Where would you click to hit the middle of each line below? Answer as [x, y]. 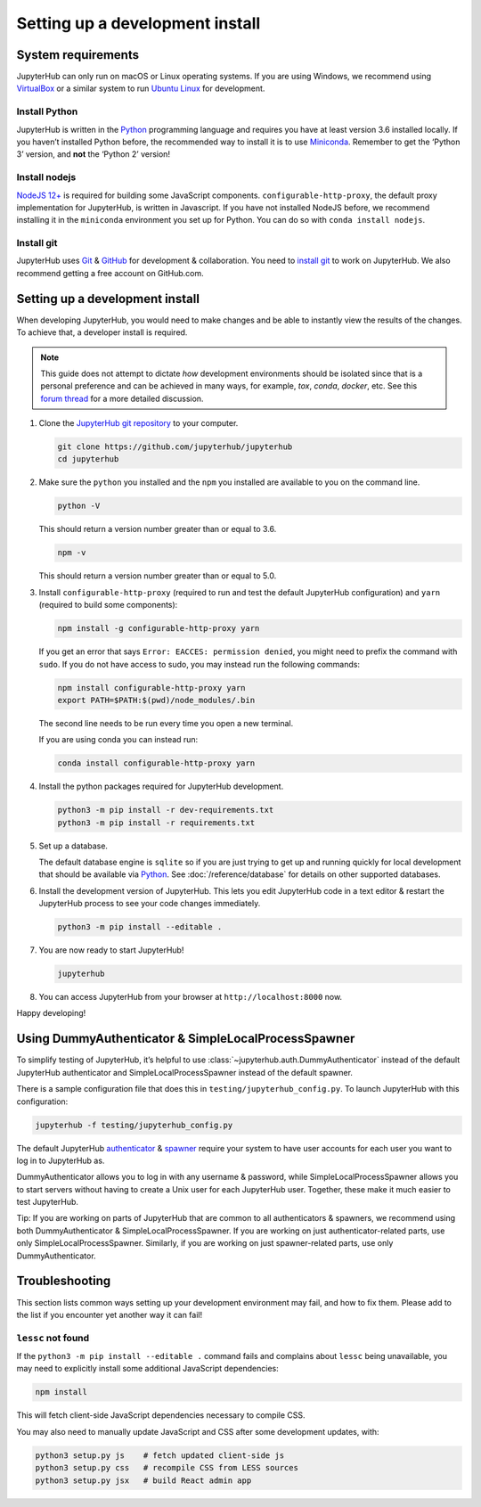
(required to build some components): [108, 605]
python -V [79, 506]
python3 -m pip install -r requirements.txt [156, 823]
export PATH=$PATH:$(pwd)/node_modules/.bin [156, 700]
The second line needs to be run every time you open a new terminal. [166, 723]
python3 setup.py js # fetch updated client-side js [160, 1455]
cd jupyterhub [88, 459]
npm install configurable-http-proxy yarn [151, 688]
